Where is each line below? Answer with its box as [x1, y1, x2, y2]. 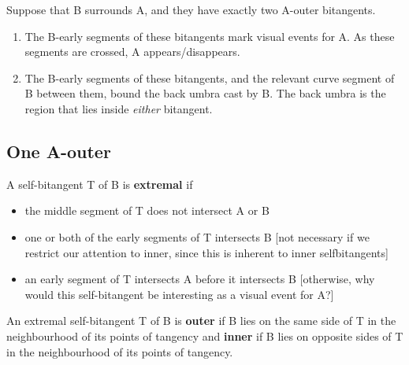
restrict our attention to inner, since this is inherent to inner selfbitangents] [24, 244, 389, 260]
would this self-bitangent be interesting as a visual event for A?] [24, 286, 334, 302]
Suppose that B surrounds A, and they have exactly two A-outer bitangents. [6, 2, 376, 17]
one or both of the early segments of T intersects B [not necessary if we [24, 228, 370, 245]
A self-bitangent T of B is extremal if [6, 175, 193, 192]
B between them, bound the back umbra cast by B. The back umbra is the [24, 85, 386, 101]
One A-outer [6, 138, 111, 163]
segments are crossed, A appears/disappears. [24, 43, 240, 60]
